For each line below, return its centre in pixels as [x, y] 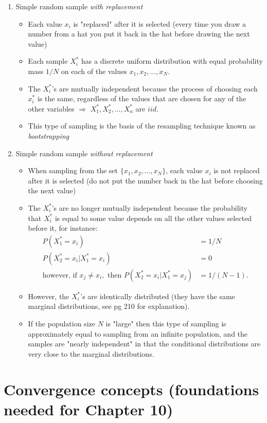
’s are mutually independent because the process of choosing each [155, 88]
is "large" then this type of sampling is [166, 323]
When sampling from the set [73, 170]
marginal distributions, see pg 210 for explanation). [109, 306]
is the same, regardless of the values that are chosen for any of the [142, 98]
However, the [49, 296]
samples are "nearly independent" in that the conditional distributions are [144, 344]
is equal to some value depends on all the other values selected [153, 218]
